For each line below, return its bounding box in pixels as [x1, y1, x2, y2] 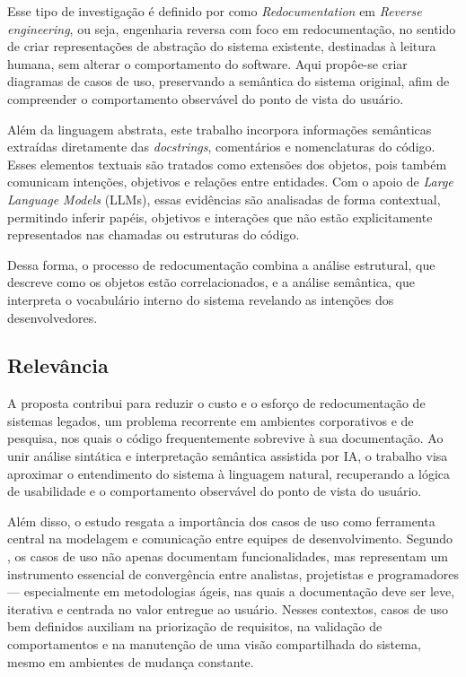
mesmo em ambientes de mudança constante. [7, 652, 254, 671]
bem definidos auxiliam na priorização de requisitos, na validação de [7, 617, 382, 636]
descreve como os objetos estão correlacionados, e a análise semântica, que [7, 273, 416, 291]
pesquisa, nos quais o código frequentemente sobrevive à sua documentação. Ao [7, 429, 444, 447]
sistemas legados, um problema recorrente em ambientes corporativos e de [7, 411, 414, 430]
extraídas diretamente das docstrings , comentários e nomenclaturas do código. [7, 137, 435, 156]
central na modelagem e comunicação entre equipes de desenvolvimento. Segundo [7, 529, 453, 548]
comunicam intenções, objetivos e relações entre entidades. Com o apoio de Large [7, 172, 453, 191]
